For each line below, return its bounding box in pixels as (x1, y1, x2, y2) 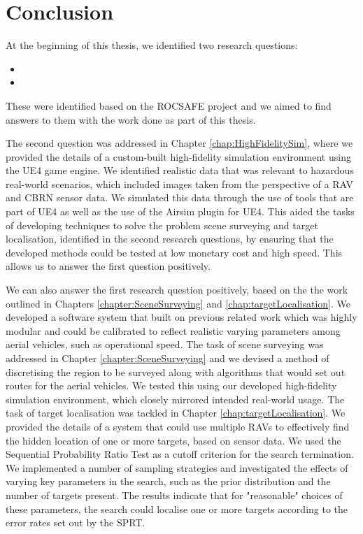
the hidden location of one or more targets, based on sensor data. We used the (6, 433, 341, 447)
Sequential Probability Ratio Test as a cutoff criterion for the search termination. (6, 447, 354, 461)
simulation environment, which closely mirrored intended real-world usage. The (6, 391, 345, 406)
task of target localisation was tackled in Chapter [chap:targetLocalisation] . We (6, 405, 346, 420)
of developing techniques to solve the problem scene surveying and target (6, 217, 318, 232)
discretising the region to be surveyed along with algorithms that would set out (6, 364, 346, 379)
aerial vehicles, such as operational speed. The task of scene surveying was (6, 337, 324, 352)
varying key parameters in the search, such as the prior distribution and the (6, 474, 331, 489)
